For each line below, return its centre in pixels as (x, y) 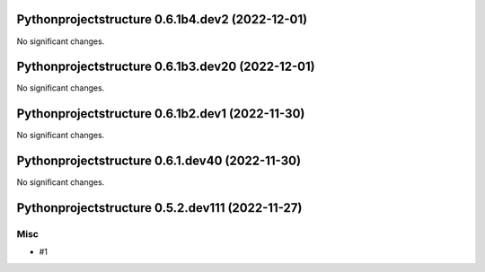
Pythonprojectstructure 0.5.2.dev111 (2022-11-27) (159, 208)
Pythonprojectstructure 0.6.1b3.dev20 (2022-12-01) (166, 67)
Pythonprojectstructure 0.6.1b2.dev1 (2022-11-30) (161, 114)
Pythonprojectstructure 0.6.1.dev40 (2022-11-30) (159, 161)
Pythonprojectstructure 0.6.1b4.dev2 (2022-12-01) (162, 19)
